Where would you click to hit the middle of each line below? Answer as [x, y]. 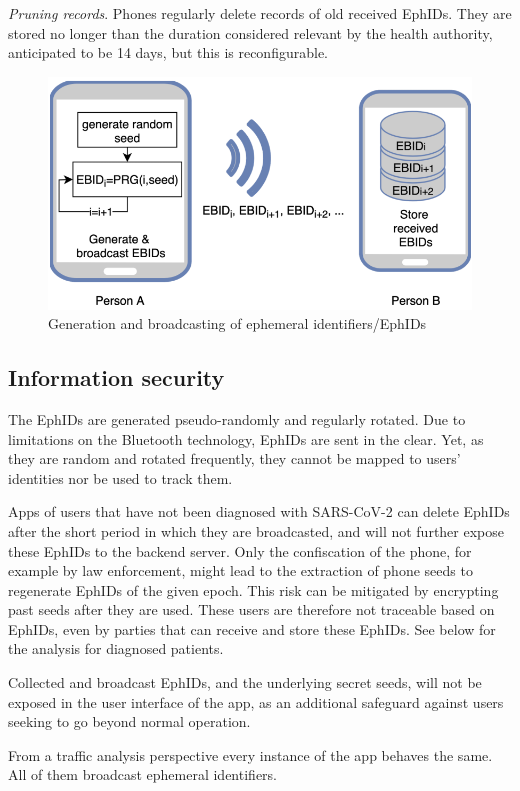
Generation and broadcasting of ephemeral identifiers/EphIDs [237, 323]
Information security [116, 377]
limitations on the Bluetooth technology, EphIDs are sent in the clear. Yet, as [246, 438]
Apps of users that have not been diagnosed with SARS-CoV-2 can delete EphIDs [259, 511]
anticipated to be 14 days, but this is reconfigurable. [168, 52]
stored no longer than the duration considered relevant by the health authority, [250, 32]
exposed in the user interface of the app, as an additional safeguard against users [256, 701]
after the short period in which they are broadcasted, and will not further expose [256, 530]
